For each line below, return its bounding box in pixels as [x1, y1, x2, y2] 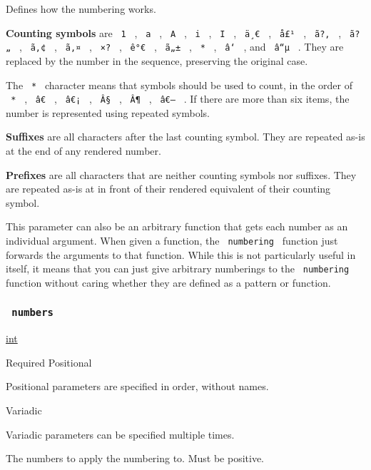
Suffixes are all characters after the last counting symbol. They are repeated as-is [6, 129, 365, 144]
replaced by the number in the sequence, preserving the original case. [6, 53, 308, 68]
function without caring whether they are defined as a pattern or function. [6, 275, 331, 290]
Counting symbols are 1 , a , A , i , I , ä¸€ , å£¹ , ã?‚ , [6, 25, 342, 40]
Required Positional [6, 354, 92, 369]
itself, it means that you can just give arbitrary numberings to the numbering [6, 261, 350, 276]
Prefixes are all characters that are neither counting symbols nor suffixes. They [6, 167, 357, 182]
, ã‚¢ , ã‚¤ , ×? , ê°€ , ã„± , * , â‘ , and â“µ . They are [19, 39, 344, 54]
